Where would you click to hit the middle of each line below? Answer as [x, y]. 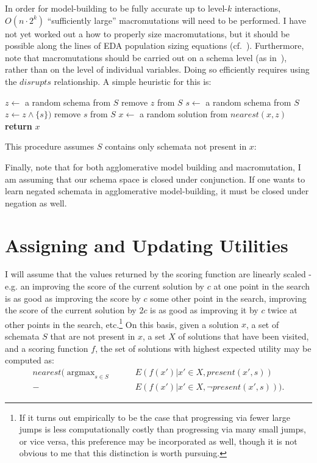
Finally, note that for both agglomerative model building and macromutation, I [153, 166]
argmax [81, 372]
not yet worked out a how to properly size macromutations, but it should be [148, 33]
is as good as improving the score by [73, 298]
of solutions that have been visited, [244, 336]
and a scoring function [47, 348]
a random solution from [183, 114]
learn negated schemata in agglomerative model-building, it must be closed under [157, 191]
